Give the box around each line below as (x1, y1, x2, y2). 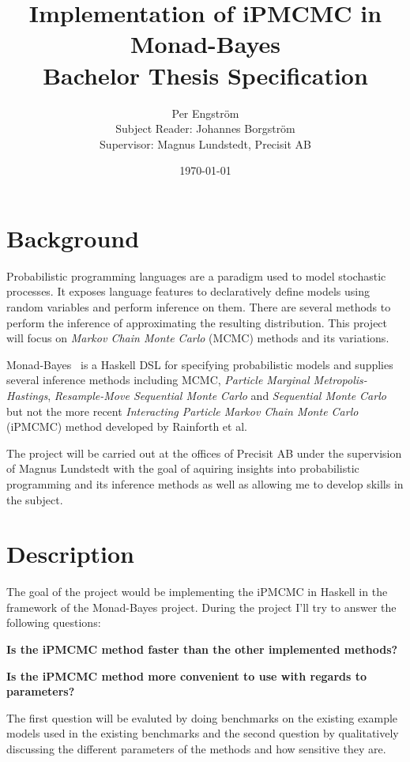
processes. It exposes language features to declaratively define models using (6, 283, 370, 300)
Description (6, 538, 135, 570)
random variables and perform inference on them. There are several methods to (6, 299, 391, 315)
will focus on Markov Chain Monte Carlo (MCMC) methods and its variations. (6, 330, 389, 346)
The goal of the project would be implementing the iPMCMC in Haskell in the (6, 583, 388, 600)
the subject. (6, 491, 63, 507)
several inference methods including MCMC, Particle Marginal (6, 372, 310, 388)
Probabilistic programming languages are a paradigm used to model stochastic (6, 267, 386, 284)
